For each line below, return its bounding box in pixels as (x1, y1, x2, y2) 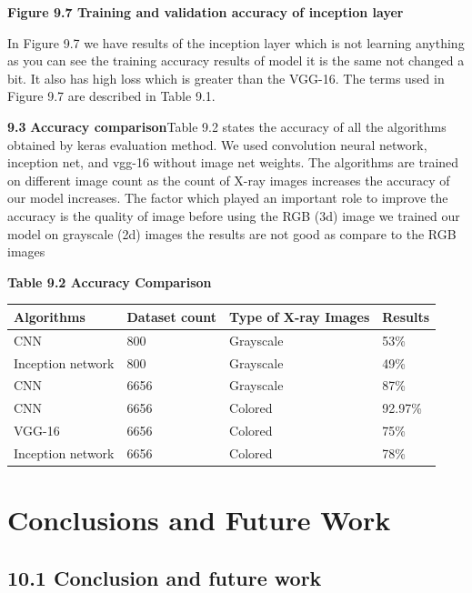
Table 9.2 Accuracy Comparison (7, 272, 212, 291)
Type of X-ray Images (229, 307, 370, 326)
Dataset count (126, 307, 217, 326)
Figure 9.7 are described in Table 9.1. (7, 86, 216, 106)
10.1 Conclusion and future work (7, 563, 322, 591)
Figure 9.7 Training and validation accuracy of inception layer (7, 3, 404, 21)
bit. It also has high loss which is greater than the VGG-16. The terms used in (7, 68, 445, 87)
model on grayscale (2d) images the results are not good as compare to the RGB (7, 224, 457, 243)
